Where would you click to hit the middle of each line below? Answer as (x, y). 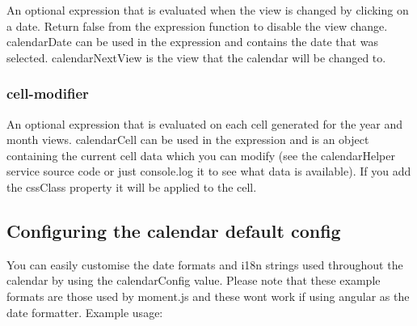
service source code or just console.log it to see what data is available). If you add (209, 171)
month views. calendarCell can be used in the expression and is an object (188, 140)
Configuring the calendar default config (174, 230)
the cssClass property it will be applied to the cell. (132, 186)
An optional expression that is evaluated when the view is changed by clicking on (208, 10)
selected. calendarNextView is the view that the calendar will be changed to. (196, 57)
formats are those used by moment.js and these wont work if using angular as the (208, 296)
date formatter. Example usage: (85, 312)
